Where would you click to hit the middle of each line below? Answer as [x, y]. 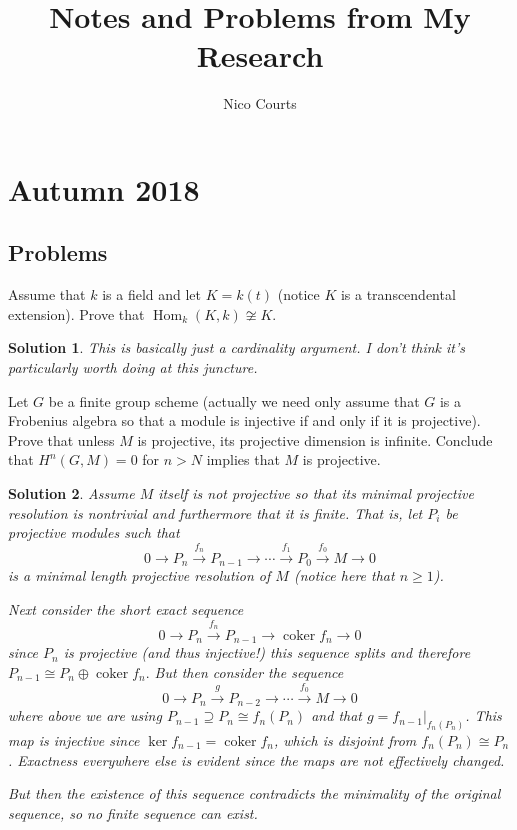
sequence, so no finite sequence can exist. [133, 812]
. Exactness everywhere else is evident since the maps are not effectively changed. [256, 759]
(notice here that [344, 575]
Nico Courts [260, 103]
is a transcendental [398, 294]
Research [260, 55]
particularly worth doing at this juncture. [133, 367]
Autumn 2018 [104, 188]
